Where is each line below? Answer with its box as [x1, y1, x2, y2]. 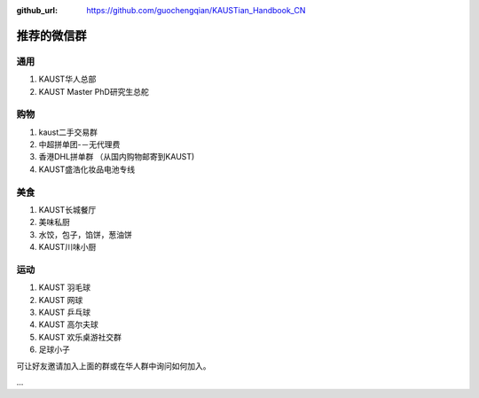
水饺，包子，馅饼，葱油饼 [38, 229, 132, 239]
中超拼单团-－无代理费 [38, 139, 121, 150]
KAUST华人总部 [38, 74, 97, 84]
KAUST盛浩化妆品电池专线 [38, 164, 136, 175]
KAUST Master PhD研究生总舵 [38, 86, 150, 97]
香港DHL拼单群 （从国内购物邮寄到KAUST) [38, 152, 195, 162]
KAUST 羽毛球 [38, 282, 91, 293]
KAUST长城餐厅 [38, 205, 97, 215]
